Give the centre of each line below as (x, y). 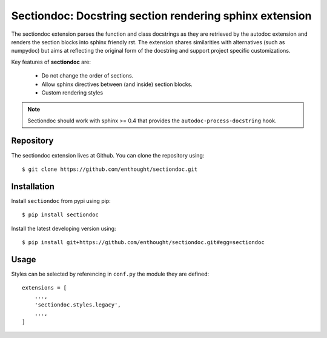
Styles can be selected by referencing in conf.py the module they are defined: (110, 274)
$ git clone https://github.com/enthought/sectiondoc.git (110, 169)
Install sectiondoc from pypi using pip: (61, 200)
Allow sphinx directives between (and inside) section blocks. (117, 84)
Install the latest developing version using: (64, 228)
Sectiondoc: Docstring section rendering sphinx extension (161, 16)
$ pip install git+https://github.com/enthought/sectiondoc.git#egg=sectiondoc (143, 243)
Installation (33, 186)
